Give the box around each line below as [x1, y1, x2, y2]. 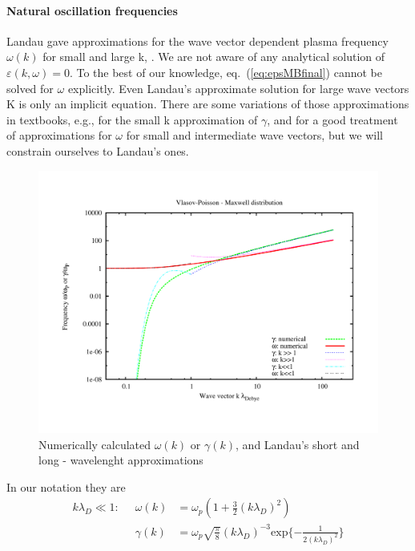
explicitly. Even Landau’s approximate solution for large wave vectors [67, 79, 409, 96]
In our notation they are [6, 478, 126, 495]
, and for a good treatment [267, 111, 398, 128]
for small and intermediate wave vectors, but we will [126, 127, 383, 144]
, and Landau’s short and [236, 436, 360, 452]
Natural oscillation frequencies [6, 2, 178, 18]
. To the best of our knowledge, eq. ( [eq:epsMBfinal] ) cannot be [69, 63, 382, 80]
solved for [6, 79, 54, 96]
